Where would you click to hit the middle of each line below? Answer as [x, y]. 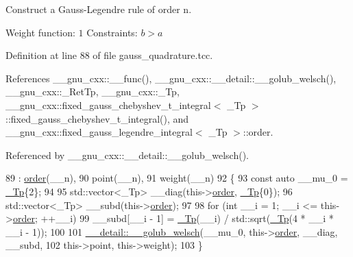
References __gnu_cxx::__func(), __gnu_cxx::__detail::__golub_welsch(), [171, 78]
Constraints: [112, 32]
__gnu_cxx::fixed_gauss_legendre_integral [99, 132]
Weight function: [40, 32]
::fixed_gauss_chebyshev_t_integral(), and [97, 118]
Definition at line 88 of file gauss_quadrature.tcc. [109, 55]
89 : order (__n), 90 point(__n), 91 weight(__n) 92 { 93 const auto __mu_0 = [177, 178]
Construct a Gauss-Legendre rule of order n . [99, 9]
